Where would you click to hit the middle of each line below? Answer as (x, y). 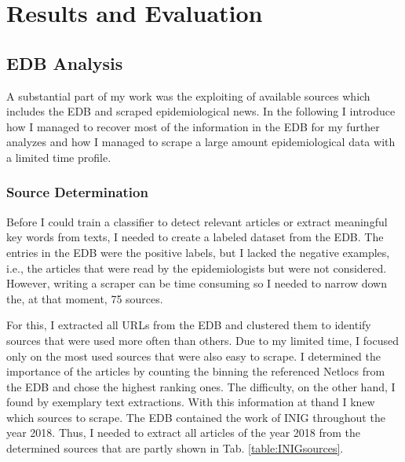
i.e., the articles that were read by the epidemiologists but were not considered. (197, 268)
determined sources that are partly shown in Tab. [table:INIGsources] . (175, 448)
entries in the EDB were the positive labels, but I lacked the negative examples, (198, 252)
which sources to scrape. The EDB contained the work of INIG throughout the (196, 417)
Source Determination (77, 192)
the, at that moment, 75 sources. (85, 298)
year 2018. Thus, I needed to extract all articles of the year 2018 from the (184, 433)
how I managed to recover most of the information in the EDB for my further (193, 126)
